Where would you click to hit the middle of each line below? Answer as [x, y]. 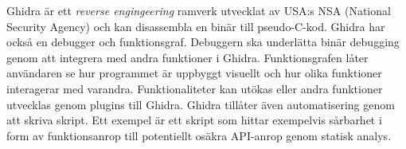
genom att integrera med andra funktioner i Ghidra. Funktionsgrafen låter [187, 57]
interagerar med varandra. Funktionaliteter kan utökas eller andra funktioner [195, 88]
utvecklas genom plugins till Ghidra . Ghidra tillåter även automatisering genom [201, 104]
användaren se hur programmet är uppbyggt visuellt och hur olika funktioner [194, 73]
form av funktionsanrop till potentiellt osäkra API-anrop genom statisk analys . [199, 135]
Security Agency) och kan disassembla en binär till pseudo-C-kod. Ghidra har [196, 26]
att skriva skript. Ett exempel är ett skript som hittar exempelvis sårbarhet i [194, 120]
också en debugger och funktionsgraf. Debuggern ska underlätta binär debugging [203, 42]
